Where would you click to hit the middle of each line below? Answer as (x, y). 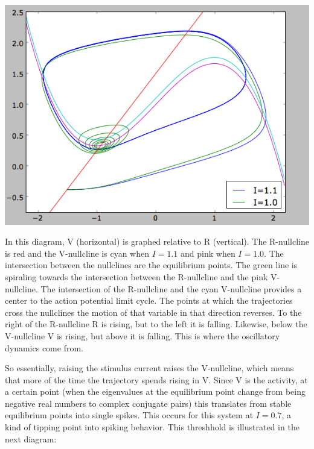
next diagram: (31, 438)
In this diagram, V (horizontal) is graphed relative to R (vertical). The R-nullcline (157, 241)
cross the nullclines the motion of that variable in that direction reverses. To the (153, 312)
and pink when (208, 253)
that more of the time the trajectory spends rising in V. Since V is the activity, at (156, 379)
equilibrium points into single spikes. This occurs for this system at (129, 415)
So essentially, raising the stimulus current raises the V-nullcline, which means (149, 368)
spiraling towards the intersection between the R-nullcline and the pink (136, 276)
